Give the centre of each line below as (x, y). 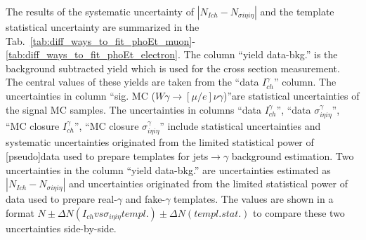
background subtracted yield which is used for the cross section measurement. (173, 68)
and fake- (145, 199)
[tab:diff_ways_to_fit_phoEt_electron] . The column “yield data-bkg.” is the (172, 54)
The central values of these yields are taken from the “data (132, 82)
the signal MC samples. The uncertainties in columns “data (134, 109)
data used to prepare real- (61, 199)
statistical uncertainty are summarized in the (103, 27)
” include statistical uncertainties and (240, 125)
